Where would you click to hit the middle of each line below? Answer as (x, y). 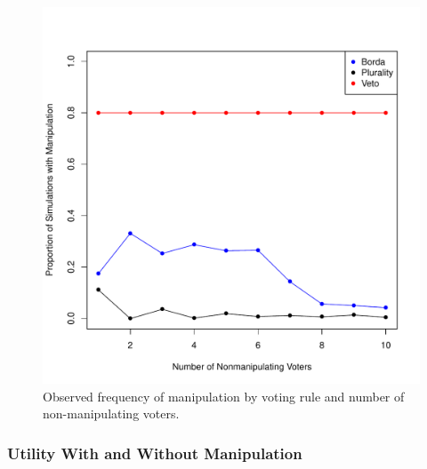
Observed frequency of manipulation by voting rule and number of (224, 396)
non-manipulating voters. (111, 413)
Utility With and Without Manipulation (155, 453)
